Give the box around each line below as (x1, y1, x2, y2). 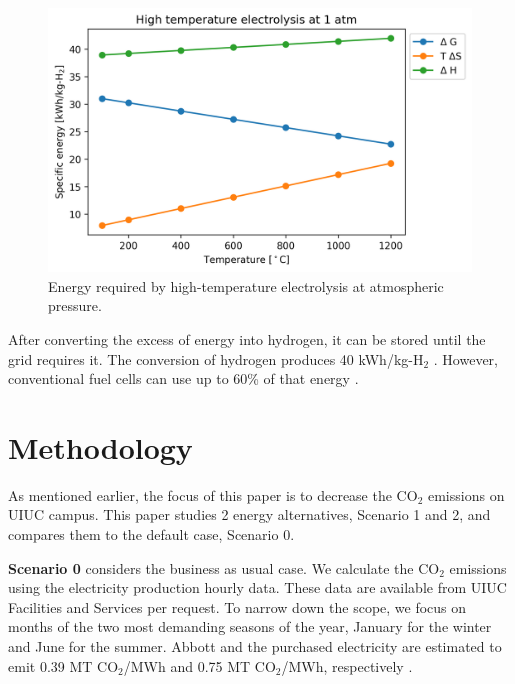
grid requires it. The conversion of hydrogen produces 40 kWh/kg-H (8, 348, 424, 369)
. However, (433, 348, 498, 369)
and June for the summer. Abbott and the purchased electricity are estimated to (8, 636, 502, 657)
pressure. (48, 295, 102, 316)
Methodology (8, 426, 193, 467)
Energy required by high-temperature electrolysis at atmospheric (48, 275, 444, 296)
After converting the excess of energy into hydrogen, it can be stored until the (8, 328, 486, 349)
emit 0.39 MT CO (8, 655, 119, 676)
